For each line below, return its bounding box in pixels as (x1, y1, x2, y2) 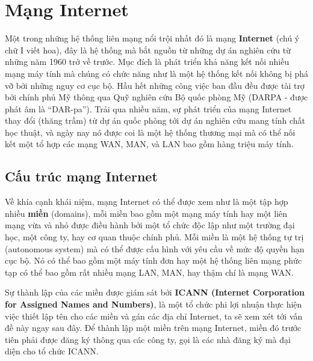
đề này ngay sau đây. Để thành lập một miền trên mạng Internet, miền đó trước (5, 321, 302, 334)
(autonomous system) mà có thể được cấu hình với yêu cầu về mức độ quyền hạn (5, 242, 305, 255)
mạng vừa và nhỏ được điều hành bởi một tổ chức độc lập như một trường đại (5, 219, 295, 231)
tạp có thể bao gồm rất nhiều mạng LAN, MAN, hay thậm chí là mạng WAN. (5, 265, 294, 278)
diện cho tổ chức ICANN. (5, 345, 99, 357)
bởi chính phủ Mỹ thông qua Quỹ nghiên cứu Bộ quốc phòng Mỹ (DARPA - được (5, 91, 308, 103)
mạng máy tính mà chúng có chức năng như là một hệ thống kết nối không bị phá (5, 67, 309, 79)
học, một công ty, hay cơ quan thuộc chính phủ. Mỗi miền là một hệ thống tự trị (5, 231, 304, 243)
